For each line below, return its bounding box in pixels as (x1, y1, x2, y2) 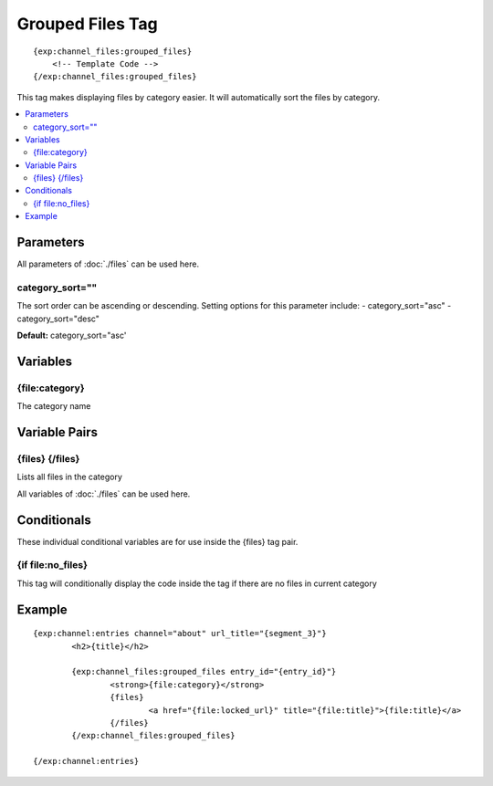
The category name (16, 401, 91, 412)
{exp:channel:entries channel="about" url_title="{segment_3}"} (33, 628, 328, 639)
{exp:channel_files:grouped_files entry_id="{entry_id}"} (71, 666, 337, 677)
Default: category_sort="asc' (16, 330, 127, 341)
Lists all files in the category (16, 471, 122, 483)
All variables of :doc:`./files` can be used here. (16, 488, 191, 499)
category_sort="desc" (16, 313, 100, 324)
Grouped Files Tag (16, 14, 159, 34)
